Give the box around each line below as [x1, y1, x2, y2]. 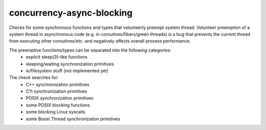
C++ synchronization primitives [26, 81, 90, 87]
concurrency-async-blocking [9, 7, 133, 18]
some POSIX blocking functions [26, 102, 91, 108]
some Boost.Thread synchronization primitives [26, 116, 120, 122]
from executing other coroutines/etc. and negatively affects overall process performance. [9, 38, 191, 44]
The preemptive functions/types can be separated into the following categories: [9, 47, 171, 53]
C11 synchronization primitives [26, 88, 87, 94]
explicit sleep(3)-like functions [26, 54, 88, 60]
